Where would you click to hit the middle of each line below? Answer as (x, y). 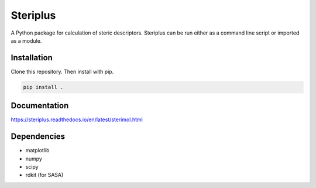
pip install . (43, 87)
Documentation (40, 106)
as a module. (26, 40)
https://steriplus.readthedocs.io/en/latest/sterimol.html (77, 119)
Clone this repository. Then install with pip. (62, 71)
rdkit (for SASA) (44, 175)
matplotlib (37, 151)
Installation (32, 58)
